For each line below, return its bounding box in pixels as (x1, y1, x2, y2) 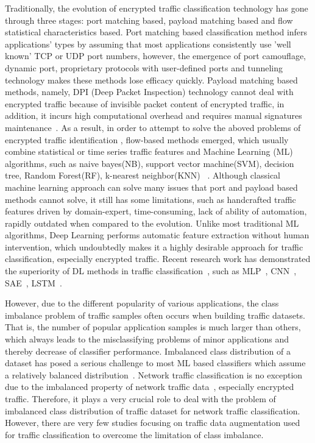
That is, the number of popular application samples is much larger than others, (5, 321, 301, 333)
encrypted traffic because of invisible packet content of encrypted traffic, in (5, 97, 285, 110)
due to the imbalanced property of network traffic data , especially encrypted (5, 380, 294, 393)
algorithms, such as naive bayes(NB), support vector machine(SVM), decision (5, 157, 294, 169)
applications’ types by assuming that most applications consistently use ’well (5, 37, 291, 50)
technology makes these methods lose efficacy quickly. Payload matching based (5, 73, 298, 86)
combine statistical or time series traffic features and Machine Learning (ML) (5, 145, 293, 158)
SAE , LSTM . (5, 276, 62, 289)
